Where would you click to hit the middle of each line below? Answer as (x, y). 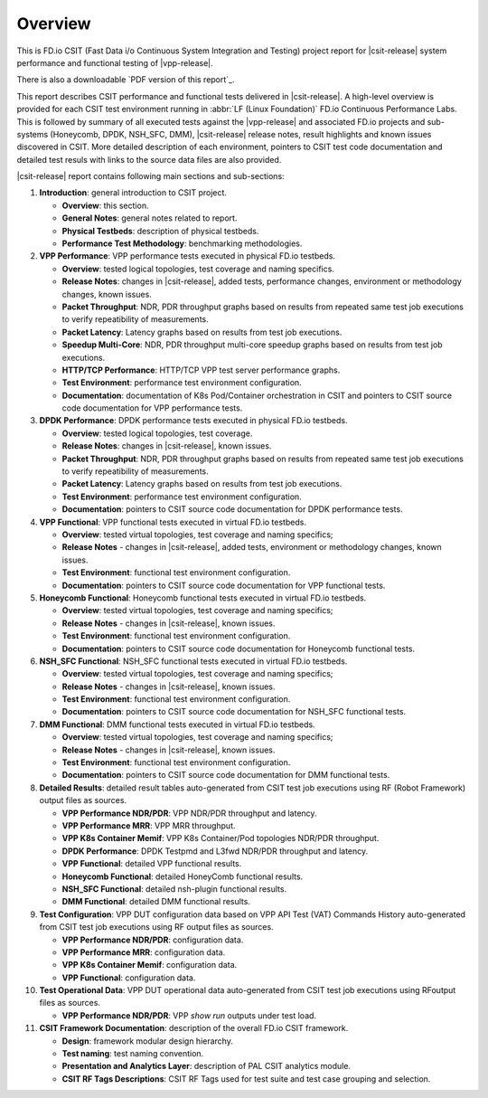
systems (33, 134)
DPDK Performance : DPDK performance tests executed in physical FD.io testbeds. (193, 421)
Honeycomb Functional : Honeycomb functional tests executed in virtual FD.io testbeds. (203, 598)
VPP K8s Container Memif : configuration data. (150, 965)
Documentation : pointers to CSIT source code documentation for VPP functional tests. (224, 585)
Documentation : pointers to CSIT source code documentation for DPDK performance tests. (232, 509)
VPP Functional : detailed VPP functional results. (152, 864)
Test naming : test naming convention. (133, 1054)
